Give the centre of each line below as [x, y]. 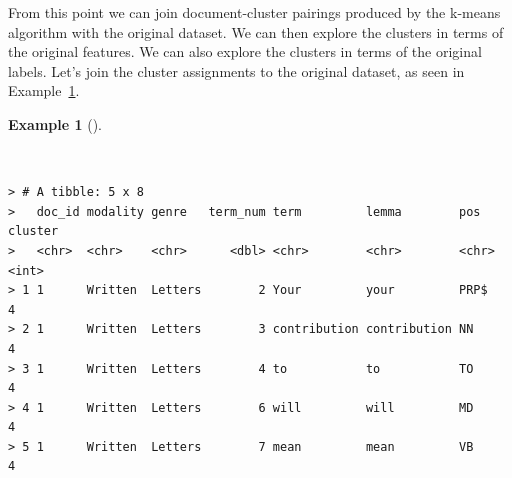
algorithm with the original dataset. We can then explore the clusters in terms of [256, 31]
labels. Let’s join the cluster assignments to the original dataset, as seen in [236, 70]
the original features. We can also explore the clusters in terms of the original [245, 51]
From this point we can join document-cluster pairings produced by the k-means [254, 12]
